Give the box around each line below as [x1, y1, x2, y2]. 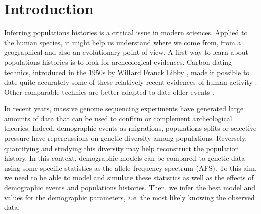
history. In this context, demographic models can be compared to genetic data [4, 153, 245, 163]
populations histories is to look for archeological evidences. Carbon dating [4, 56, 232, 67]
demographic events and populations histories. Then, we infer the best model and [4, 182, 256, 193]
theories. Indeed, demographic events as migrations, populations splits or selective [4, 123, 257, 133]
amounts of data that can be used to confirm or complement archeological [4, 113, 232, 123]
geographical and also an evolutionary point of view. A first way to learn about [4, 47, 248, 57]
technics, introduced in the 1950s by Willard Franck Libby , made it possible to [4, 66, 250, 77]
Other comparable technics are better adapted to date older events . [4, 86, 214, 97]
